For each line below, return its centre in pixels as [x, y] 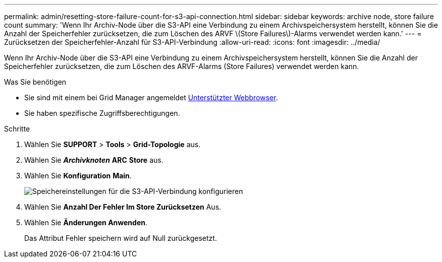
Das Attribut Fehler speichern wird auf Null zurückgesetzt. [121, 238]
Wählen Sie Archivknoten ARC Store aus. [94, 160]
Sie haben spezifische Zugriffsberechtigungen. [102, 113]
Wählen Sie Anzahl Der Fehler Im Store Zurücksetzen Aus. [123, 207]
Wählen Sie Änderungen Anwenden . [86, 222]
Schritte [17, 129]
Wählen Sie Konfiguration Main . [78, 176]
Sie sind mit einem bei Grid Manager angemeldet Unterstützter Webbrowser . [151, 97]
